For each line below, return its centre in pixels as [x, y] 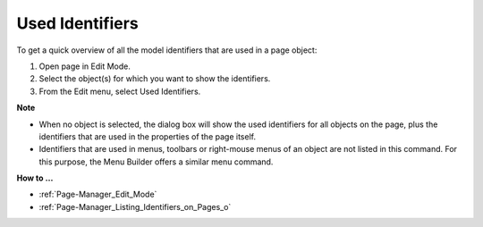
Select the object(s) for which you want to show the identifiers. [155, 79]
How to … [35, 178]
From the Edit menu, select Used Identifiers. [120, 91]
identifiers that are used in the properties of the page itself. [148, 136]
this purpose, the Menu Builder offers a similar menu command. [156, 162]
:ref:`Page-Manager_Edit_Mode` [98, 194]
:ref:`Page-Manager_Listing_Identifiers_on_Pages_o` [135, 206]
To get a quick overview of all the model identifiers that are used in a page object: [167, 50]
